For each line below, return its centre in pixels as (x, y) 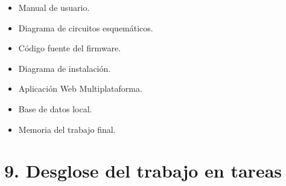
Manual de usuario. (54, 7)
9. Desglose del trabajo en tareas (143, 171)
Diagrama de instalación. (65, 68)
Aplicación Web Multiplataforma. (80, 88)
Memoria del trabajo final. (67, 129)
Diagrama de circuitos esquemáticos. (86, 27)
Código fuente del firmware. (70, 48)
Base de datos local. (55, 108)
